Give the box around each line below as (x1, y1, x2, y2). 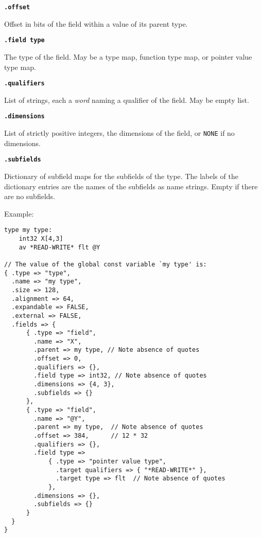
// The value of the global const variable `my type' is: (4, 260, 207, 268)
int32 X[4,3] (19, 235, 63, 242)
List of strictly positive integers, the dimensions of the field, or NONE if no (4, 128, 235, 138)
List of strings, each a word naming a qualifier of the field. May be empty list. (4, 94, 249, 105)
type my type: (4, 226, 53, 234)
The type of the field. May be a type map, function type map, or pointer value (4, 51, 252, 62)
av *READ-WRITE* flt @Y (19, 243, 100, 251)
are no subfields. (4, 191, 55, 202)
